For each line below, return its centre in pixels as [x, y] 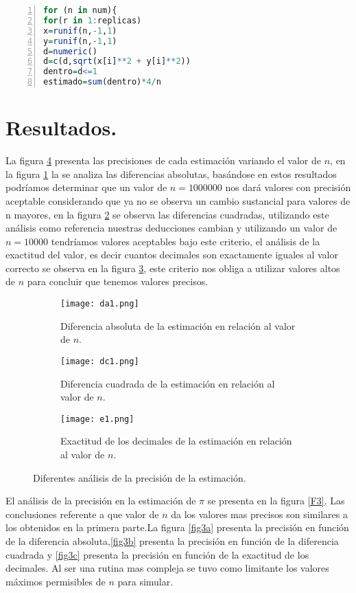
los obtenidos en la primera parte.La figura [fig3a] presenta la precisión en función [177, 527]
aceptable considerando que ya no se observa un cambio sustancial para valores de [178, 200]
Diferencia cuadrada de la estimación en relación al [168, 383]
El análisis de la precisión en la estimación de [101, 501]
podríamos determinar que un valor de [86, 187]
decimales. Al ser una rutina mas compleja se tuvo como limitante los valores [167, 568]
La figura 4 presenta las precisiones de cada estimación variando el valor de [164, 160]
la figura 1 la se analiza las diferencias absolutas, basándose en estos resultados [171, 174]
